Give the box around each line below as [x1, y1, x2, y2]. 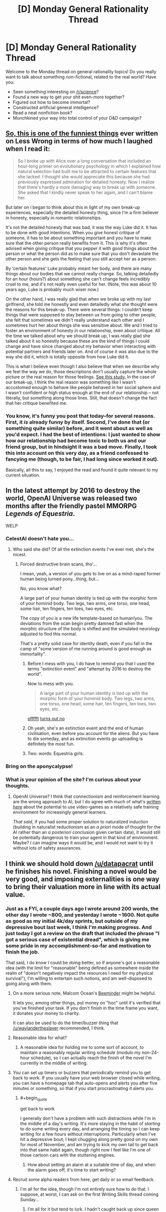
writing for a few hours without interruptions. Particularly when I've [20, 1131, 156, 1137]
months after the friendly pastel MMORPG [5, 502, 137, 510]
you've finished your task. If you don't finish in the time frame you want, [12, 1005, 159, 1011]
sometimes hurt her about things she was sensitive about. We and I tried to [5, 322, 158, 328]
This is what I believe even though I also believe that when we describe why [5, 363, 160, 369]
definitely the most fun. [27, 741, 75, 747]
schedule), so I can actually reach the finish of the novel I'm [31, 1055, 152, 1061]
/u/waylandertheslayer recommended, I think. [12, 1025, 105, 1031]
